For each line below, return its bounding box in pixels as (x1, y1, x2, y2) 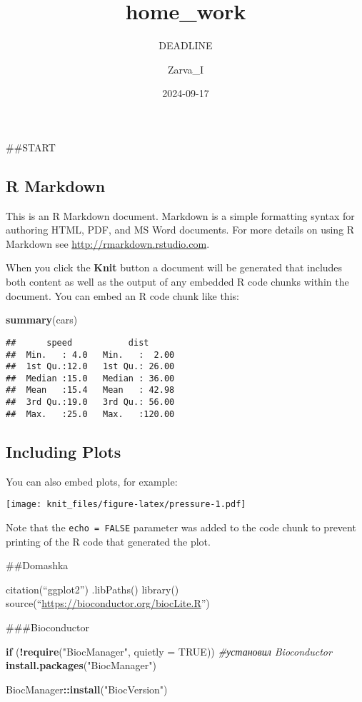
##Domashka (6, 558, 69, 573)
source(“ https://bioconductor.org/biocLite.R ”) (6, 596, 210, 611)
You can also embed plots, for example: (6, 473, 178, 488)
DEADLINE (159, 38, 213, 53)
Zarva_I (167, 61, 204, 76)
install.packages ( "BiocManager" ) (6, 658, 156, 673)
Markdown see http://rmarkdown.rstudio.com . (6, 236, 210, 251)
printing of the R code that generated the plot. (6, 533, 211, 548)
